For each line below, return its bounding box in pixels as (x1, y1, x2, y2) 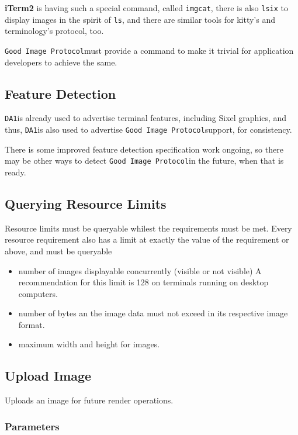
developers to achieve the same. (5, 56, 117, 68)
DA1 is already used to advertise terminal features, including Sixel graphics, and (5, 112, 287, 124)
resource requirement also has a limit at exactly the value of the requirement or (5, 233, 289, 246)
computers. (18, 287, 58, 299)
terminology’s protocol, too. (5, 25, 104, 37)
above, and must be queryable (5, 244, 112, 257)
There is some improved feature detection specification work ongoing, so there (5, 143, 283, 155)
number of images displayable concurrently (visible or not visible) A (18, 264, 262, 277)
